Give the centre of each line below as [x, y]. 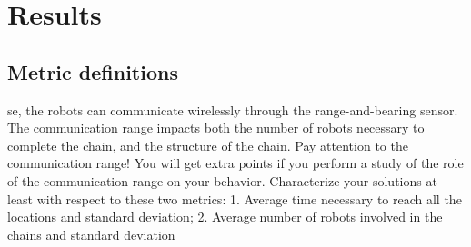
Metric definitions [93, 71]
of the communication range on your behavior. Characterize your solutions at [222, 180]
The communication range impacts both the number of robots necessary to [216, 128]
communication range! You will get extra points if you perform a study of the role [235, 163]
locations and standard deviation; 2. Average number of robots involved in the [225, 217]
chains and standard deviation [91, 234]
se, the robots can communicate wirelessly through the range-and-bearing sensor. [233, 109]
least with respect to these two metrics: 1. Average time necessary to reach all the [235, 198]
